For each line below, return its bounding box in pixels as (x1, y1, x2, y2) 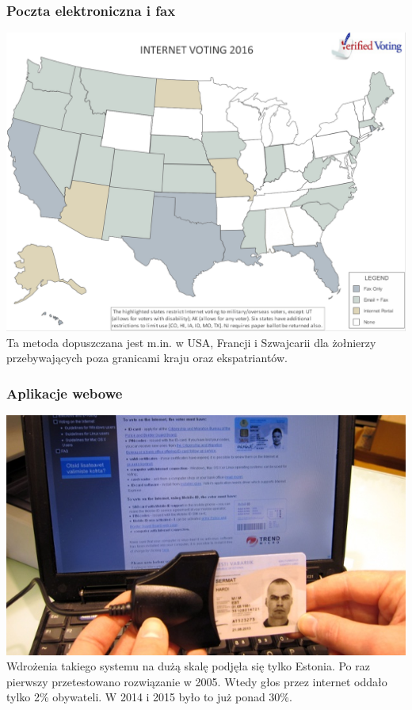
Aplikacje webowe (6, 383, 123, 403)
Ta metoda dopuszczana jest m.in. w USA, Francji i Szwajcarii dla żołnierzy (6, 334, 376, 350)
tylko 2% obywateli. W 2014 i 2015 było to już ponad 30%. (6, 689, 292, 705)
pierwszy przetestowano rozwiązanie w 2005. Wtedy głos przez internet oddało (6, 673, 387, 689)
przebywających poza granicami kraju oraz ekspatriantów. (6, 349, 288, 366)
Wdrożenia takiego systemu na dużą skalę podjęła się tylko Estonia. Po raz (6, 658, 370, 674)
